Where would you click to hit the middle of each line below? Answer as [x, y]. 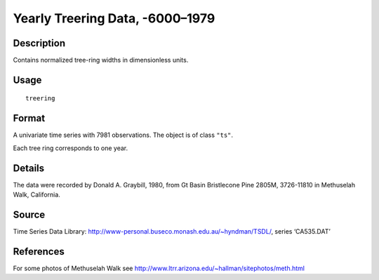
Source [29, 214]
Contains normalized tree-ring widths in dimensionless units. [101, 60]
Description [39, 43]
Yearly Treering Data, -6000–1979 [114, 18]
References [39, 252]
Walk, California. [37, 195]
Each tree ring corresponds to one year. [71, 148]
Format [29, 118]
